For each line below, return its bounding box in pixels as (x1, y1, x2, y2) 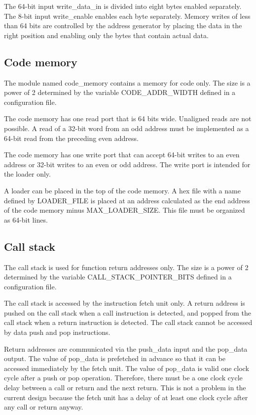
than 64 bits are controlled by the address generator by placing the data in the (4, 20, 242, 31)
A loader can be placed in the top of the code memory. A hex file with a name (4, 185, 241, 195)
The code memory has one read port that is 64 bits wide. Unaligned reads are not (4, 113, 252, 124)
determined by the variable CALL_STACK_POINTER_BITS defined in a (4, 272, 232, 282)
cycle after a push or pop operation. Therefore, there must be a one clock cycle (4, 372, 243, 383)
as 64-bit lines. (4, 214, 48, 225)
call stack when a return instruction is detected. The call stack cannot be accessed (4, 317, 253, 327)
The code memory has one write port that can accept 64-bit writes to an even (4, 149, 240, 160)
